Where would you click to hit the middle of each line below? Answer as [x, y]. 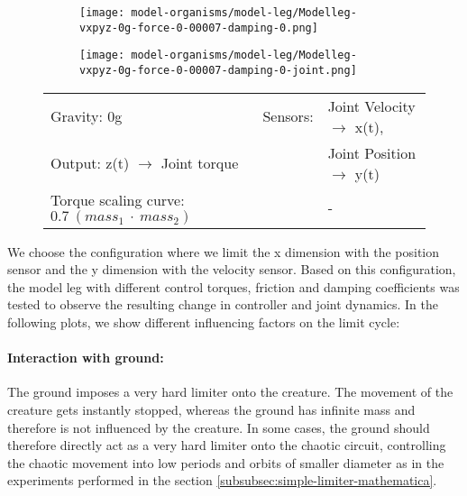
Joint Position [372, 152]
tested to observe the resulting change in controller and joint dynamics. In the [223, 304]
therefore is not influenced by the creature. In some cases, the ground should [219, 427]
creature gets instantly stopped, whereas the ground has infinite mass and [211, 409]
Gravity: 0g [87, 116]
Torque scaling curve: [118, 199]
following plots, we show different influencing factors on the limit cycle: [204, 322]
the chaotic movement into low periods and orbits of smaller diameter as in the [226, 462]
